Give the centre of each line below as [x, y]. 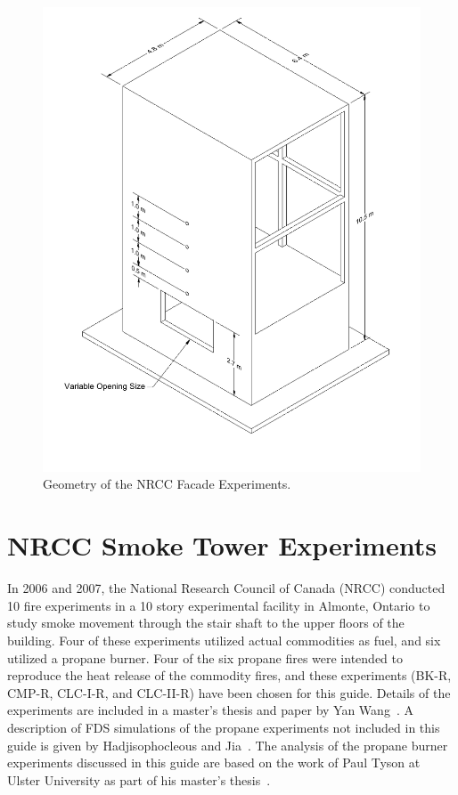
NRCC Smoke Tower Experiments [222, 545]
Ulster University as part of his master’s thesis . [139, 779]
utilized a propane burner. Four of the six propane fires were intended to [205, 657]
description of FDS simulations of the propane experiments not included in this [224, 727]
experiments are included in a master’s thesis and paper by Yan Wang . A [210, 710]
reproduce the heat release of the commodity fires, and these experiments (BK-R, [229, 675]
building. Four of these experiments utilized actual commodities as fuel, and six [224, 640]
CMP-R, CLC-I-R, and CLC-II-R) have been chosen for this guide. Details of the [229, 692]
